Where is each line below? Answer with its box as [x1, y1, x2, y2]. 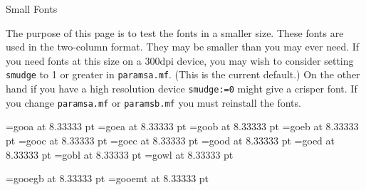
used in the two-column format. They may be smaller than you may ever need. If [6, 39, 360, 54]
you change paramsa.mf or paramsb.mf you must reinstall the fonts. [6, 95, 301, 110]
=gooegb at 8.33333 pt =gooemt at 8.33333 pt [6, 171, 209, 186]
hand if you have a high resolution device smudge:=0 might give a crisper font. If [6, 81, 357, 96]
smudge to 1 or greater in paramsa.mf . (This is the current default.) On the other [6, 67, 360, 82]
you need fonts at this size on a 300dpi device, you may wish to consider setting [6, 53, 354, 68]
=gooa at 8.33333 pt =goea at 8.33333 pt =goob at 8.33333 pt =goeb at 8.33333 [6, 119, 359, 134]
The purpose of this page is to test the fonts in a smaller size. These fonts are [6, 25, 344, 40]
